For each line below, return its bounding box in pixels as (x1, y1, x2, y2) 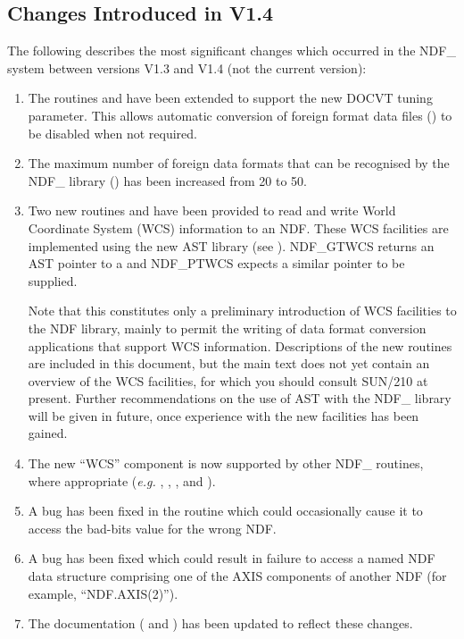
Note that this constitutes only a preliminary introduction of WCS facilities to (28, 301, 457, 320)
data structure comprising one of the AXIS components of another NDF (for (28, 567, 447, 585)
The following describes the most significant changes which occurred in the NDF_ (7, 41, 456, 60)
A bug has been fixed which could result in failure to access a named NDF (28, 549, 435, 568)
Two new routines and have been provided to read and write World (28, 201, 396, 220)
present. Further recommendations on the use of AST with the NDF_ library (28, 389, 452, 408)
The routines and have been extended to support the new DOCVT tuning (28, 88, 433, 107)
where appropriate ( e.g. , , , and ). (28, 471, 216, 490)
